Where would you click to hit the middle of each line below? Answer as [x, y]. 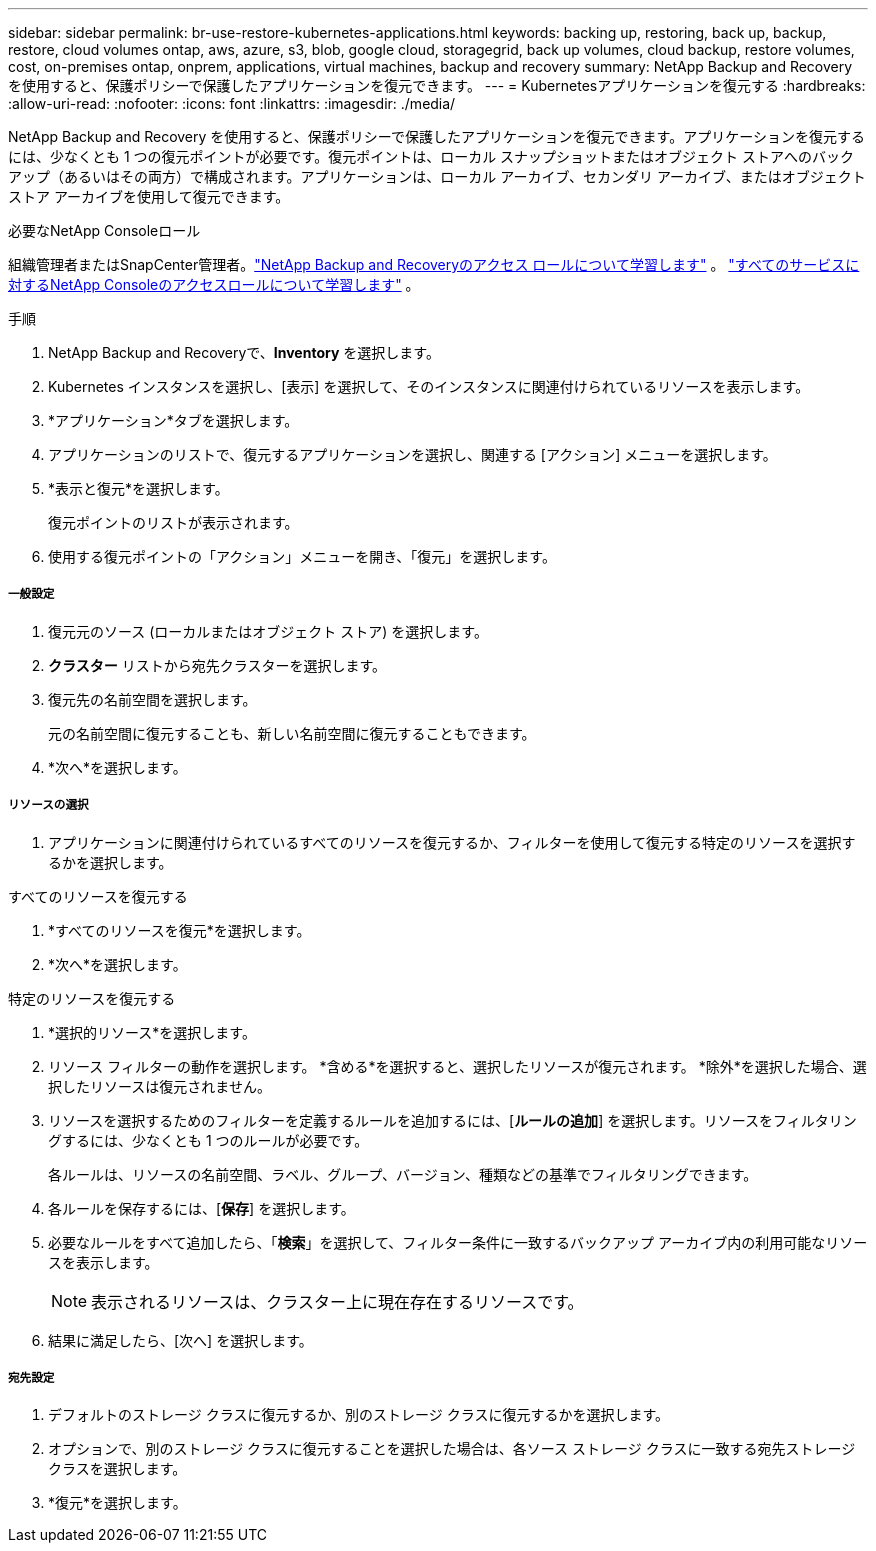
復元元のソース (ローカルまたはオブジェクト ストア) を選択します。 [268, 631]
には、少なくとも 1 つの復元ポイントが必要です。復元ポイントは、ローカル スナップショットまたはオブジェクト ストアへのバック [431, 156]
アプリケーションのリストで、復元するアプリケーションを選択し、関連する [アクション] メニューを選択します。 [412, 454]
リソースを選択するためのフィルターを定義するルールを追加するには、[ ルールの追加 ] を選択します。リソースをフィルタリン [452, 1120]
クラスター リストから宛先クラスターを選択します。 [217, 665]
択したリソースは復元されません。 [159, 1086]
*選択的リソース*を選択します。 [152, 1032]
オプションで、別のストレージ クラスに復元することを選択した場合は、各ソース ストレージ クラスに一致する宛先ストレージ [452, 1449]
